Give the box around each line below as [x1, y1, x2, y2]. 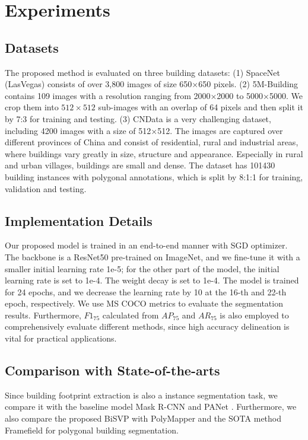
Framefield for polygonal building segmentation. [5, 423, 179, 436]
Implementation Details [5, 211, 153, 229]
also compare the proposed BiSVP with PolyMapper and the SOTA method [5, 412, 282, 425]
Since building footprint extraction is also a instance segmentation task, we [5, 388, 278, 401]
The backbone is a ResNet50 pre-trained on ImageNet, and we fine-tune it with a [5, 250, 300, 263]
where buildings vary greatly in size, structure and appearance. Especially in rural [5, 147, 303, 160]
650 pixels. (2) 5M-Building [198, 78, 299, 90]
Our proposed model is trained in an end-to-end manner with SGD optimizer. [5, 239, 288, 251]
